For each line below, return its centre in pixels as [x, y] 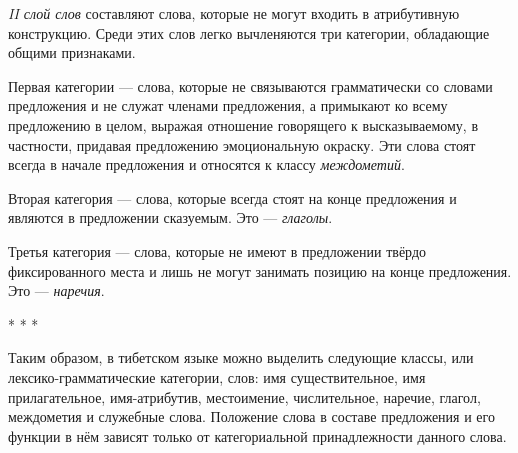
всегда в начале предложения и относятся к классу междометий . [206, 164]
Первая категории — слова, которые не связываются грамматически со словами [250, 85]
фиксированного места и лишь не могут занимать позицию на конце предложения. [260, 270]
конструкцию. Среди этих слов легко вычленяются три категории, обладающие [249, 32]
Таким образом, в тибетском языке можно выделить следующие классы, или [241, 357]
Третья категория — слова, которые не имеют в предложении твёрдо [217, 250]
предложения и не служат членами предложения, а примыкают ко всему [228, 105]
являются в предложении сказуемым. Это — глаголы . [170, 217]
